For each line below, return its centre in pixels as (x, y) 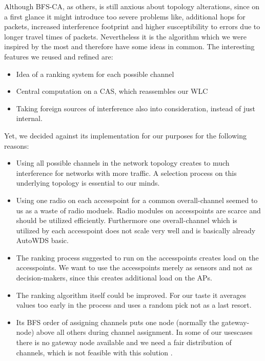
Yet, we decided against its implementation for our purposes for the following (125, 135)
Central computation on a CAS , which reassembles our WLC (112, 91)
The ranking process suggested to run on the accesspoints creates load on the (137, 257)
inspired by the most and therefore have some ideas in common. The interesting (129, 46)
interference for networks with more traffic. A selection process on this (126, 173)
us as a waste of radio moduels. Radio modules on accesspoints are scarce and (138, 210)
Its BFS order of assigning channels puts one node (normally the (118, 322)
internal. (29, 118)
